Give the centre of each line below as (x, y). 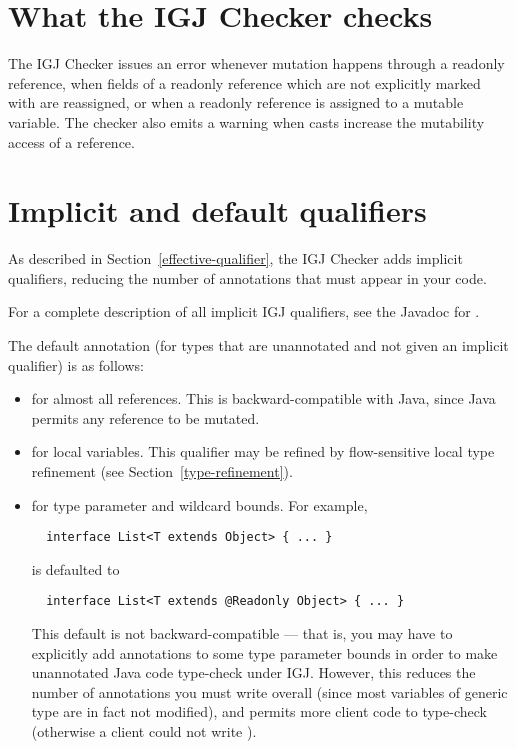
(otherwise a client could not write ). (144, 731)
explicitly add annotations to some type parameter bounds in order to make (264, 652)
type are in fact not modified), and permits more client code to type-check (259, 711)
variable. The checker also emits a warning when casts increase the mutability (246, 121)
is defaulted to (75, 568)
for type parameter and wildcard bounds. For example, (199, 504)
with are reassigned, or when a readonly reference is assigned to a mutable (236, 102)
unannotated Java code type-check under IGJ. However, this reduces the (253, 672)
